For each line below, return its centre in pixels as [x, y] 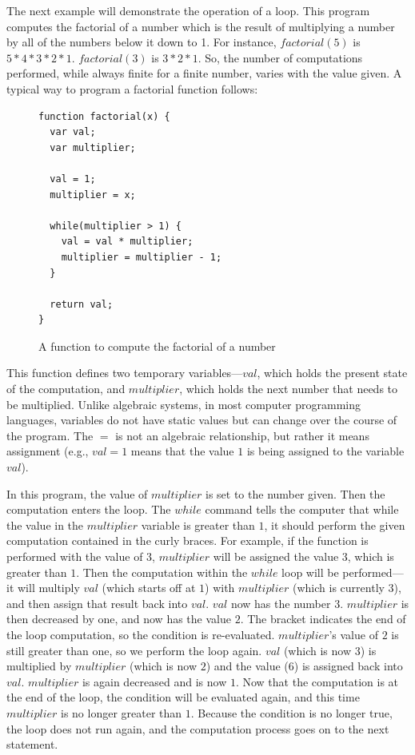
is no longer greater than [122, 712]
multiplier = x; [93, 195]
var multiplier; [93, 147]
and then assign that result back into [97, 603]
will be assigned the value [276, 556]
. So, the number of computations [280, 57]
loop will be [310, 572]
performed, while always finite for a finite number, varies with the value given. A [204, 73]
